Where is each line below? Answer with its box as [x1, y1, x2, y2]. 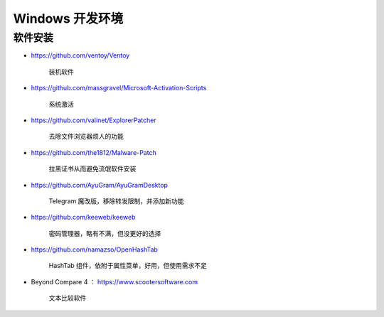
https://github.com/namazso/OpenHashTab [31, 245, 158, 254]
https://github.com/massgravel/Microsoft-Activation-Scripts [31, 84, 207, 92]
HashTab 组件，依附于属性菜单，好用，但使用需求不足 [48, 262, 208, 270]
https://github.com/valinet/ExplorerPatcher [31, 116, 156, 124]
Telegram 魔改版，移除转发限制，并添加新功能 [48, 196, 184, 205]
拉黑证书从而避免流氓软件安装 [48, 164, 137, 173]
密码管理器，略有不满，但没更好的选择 [48, 229, 161, 237]
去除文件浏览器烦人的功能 [48, 132, 124, 141]
